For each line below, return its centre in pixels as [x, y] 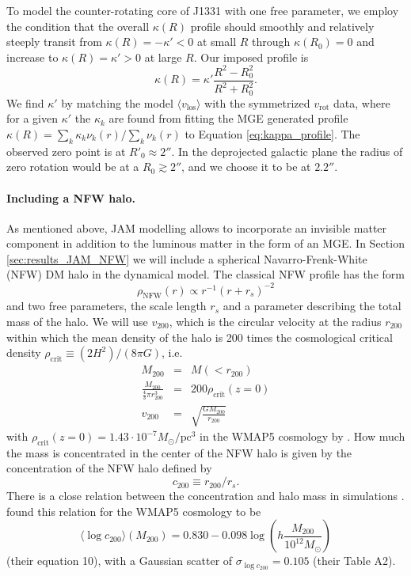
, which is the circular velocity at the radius [275, 321]
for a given [32, 118]
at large [163, 57]
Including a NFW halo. [71, 197]
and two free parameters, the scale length [107, 306]
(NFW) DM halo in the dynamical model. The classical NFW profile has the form [205, 274]
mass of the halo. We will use [77, 321]
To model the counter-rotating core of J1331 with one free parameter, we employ [203, 10]
